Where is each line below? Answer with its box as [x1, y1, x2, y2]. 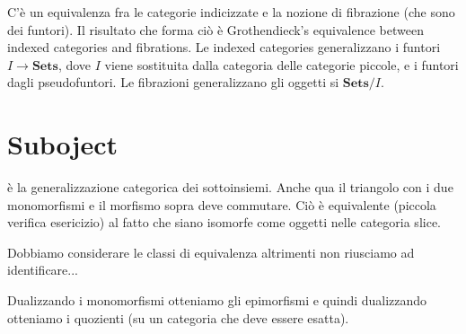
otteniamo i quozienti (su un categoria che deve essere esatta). [7, 308, 349, 327]
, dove [57, 55, 92, 74]
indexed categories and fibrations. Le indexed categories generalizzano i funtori [7, 38, 441, 57]
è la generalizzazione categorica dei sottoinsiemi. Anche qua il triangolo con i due [7, 178, 453, 197]
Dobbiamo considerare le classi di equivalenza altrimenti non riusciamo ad [7, 242, 415, 261]
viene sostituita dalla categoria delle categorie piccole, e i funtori [104, 55, 459, 74]
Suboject [7, 126, 118, 163]
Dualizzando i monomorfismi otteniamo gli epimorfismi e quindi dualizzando [7, 291, 427, 310]
